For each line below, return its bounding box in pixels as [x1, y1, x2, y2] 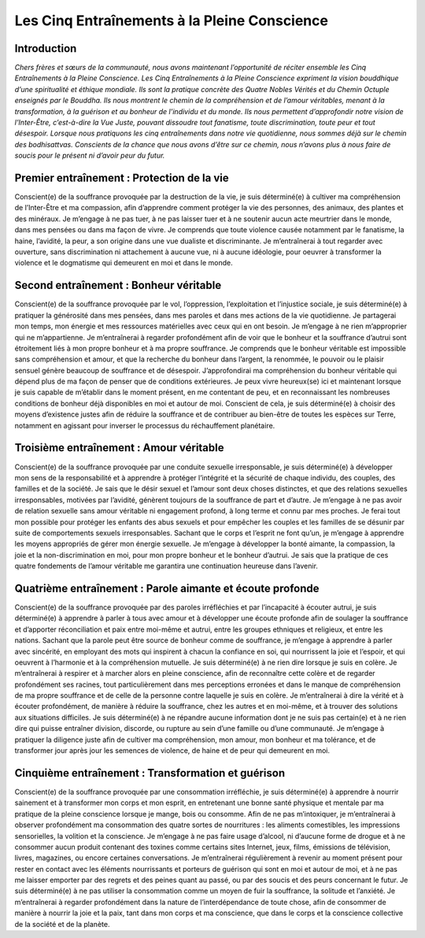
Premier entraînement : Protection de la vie [14, 172, 230, 184]
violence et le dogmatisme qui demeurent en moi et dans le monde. [14, 258, 234, 268]
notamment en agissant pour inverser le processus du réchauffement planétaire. [14, 421, 275, 430]
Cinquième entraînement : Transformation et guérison [14, 766, 286, 780]
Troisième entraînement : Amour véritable [14, 441, 224, 454]
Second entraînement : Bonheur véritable [14, 279, 222, 292]
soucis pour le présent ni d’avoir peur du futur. [14, 150, 165, 161]
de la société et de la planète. [14, 919, 110, 929]
